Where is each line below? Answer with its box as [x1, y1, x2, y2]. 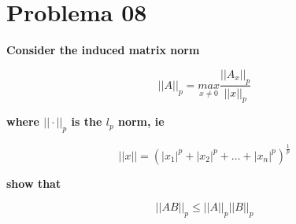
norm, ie [117, 113, 165, 130]
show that [6, 174, 61, 191]
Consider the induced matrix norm [6, 42, 200, 58]
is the [71, 113, 102, 130]
